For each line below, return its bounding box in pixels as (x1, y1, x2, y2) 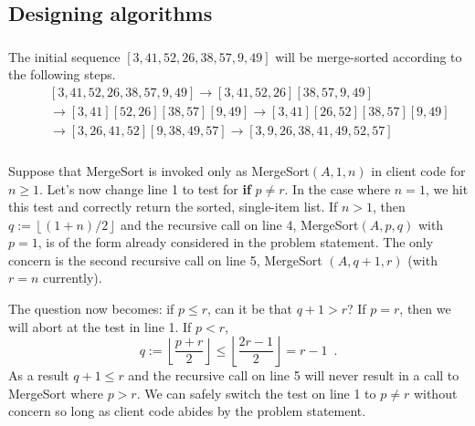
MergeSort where (8, 383, 103, 402)
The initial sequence (8, 47, 121, 66)
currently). (43, 268, 102, 287)
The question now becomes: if (8, 299, 174, 318)
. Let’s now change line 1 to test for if (39, 179, 251, 198)
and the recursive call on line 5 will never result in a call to (128, 366, 459, 385)
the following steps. (8, 65, 116, 84)
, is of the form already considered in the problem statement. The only (37, 233, 434, 252)
